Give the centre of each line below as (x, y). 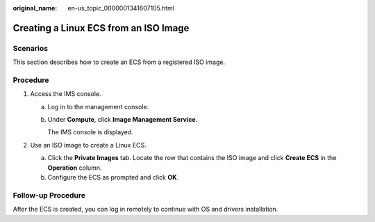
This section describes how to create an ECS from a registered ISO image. (119, 62)
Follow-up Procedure (49, 195)
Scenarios (31, 48)
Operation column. (75, 168)
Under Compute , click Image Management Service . (123, 120)
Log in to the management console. (98, 106)
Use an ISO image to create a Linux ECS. (88, 145)
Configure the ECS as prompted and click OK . (113, 177)
